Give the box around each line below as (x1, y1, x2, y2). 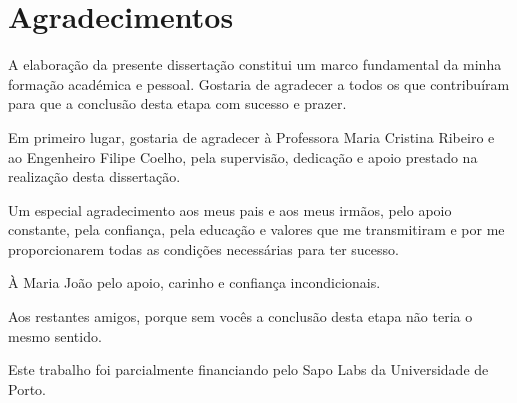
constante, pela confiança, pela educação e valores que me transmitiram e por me (8, 219, 505, 240)
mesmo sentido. (8, 325, 102, 346)
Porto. (8, 378, 46, 399)
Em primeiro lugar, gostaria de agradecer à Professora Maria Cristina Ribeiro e (8, 126, 495, 147)
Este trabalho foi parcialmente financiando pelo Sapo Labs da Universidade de (8, 359, 489, 380)
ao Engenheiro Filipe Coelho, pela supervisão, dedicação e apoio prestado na (8, 146, 478, 167)
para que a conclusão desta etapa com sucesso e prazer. (8, 93, 347, 114)
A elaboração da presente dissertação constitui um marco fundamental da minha (8, 54, 502, 75)
